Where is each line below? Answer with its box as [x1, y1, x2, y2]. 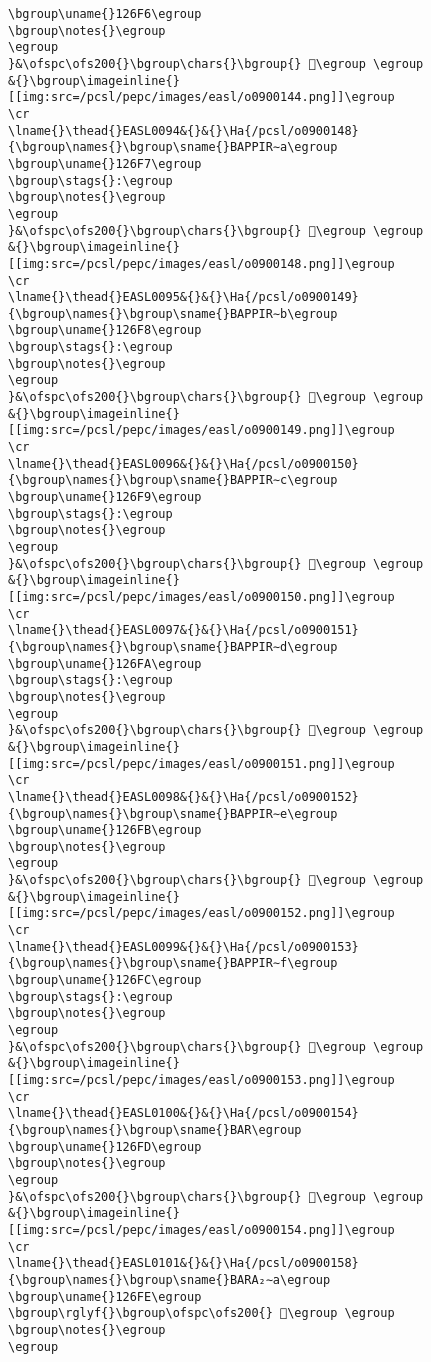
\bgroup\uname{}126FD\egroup [8, 1139, 202, 1154]
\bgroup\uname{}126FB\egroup [8, 823, 202, 838]
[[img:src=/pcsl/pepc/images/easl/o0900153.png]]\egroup [8, 1073, 395, 1087]
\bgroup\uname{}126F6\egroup [8, 7, 202, 21]
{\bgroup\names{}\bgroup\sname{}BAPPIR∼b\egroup [8, 306, 338, 321]
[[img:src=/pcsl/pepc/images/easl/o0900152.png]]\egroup [8, 906, 395, 921]
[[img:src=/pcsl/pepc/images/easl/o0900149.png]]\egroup [8, 423, 395, 438]
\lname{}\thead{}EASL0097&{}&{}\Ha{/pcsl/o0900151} [8, 623, 359, 638]
